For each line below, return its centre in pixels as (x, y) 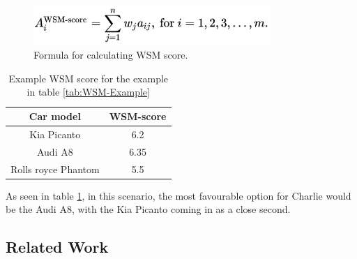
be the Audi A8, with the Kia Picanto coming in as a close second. (148, 209)
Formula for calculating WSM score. (111, 55)
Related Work (57, 247)
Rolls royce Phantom (55, 169)
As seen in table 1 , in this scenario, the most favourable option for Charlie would (178, 195)
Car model (55, 116)
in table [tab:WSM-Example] (88, 92)
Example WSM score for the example (89, 78)
